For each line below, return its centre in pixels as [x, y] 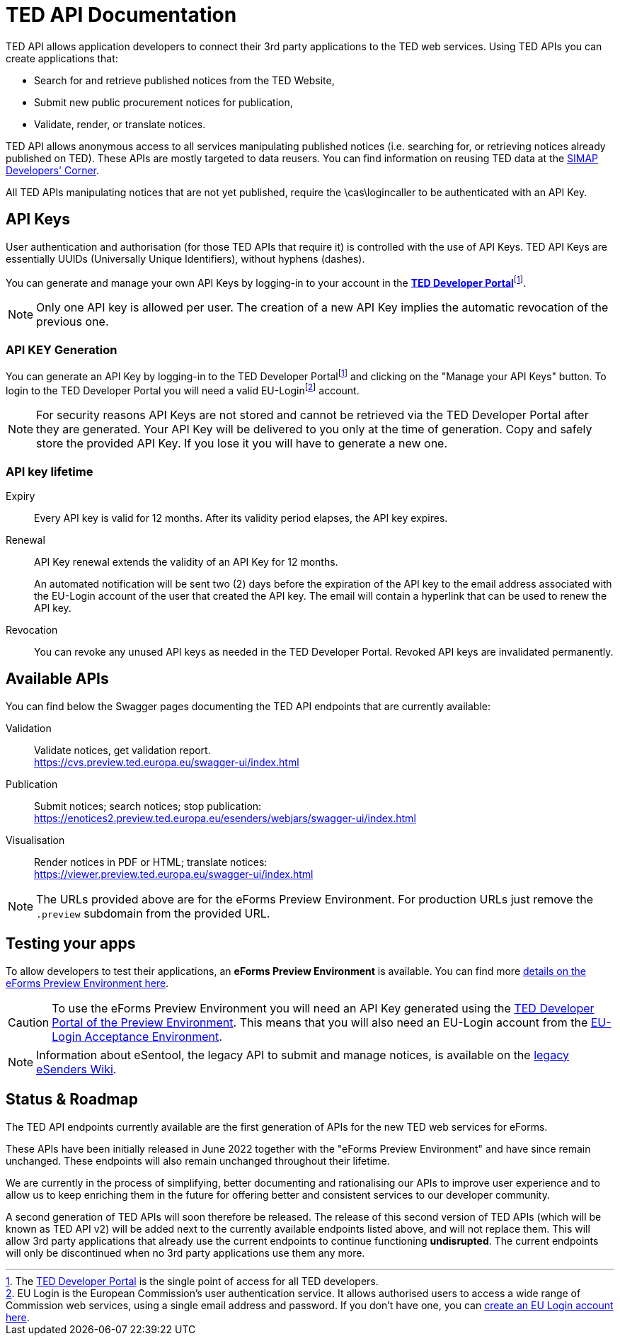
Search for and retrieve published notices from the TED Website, [184, 80]
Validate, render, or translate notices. [120, 124]
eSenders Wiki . [76, 1069]
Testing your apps [71, 944]
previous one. [73, 322]
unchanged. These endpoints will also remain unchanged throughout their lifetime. [198, 1160]
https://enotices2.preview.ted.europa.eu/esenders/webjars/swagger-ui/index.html [225, 818]
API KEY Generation [62, 349]
